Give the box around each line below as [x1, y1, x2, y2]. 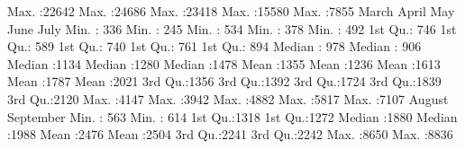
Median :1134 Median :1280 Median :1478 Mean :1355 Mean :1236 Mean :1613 [7, 54, 441, 73]
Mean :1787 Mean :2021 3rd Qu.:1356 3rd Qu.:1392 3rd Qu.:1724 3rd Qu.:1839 [7, 72, 442, 91]
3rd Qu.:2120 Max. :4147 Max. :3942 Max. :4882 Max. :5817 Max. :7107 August [7, 89, 449, 108]
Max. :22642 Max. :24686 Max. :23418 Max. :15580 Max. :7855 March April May [7, 2, 455, 20]
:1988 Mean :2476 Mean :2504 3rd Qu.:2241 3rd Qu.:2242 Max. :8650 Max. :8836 [7, 125, 453, 144]
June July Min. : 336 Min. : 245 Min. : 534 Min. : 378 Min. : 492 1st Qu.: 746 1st [7, 19, 457, 38]
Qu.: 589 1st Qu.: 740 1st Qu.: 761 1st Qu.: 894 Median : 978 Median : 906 [7, 37, 422, 56]
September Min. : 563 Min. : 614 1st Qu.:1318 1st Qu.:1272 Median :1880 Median [7, 107, 458, 126]
